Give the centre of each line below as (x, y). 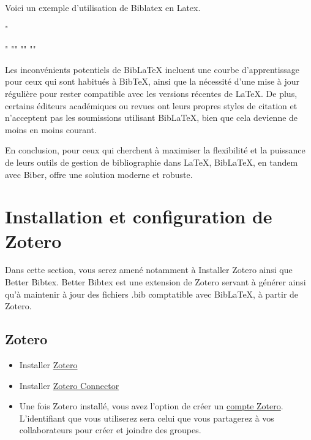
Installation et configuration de (139, 216)
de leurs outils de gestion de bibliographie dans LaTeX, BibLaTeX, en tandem (152, 162)
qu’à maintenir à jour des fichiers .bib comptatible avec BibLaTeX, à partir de (152, 294)
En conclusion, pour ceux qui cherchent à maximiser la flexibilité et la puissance (155, 150)
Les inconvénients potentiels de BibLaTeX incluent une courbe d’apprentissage (152, 69)
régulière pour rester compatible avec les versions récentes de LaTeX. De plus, (151, 93)
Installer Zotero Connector (69, 385)
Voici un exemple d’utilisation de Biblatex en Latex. (103, 7)
